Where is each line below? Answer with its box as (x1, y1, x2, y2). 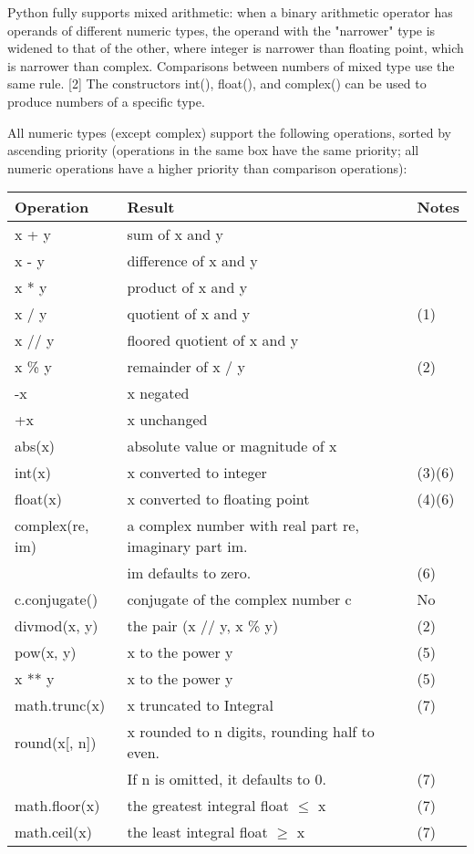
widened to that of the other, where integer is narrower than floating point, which (7, 38, 464, 57)
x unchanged (127, 409, 208, 431)
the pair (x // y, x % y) (127, 615, 279, 637)
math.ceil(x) (15, 821, 92, 843)
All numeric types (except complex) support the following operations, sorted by (7, 122, 451, 141)
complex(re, (15, 515, 89, 536)
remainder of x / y (127, 356, 245, 378)
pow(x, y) (15, 641, 77, 663)
